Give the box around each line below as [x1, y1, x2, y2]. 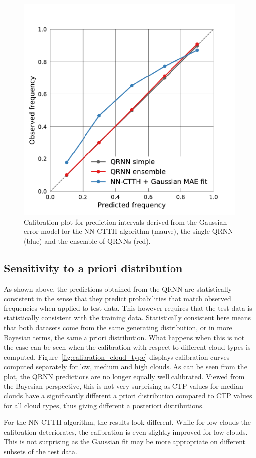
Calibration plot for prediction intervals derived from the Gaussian [24, 216, 227, 227]
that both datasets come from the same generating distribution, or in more [4, 322, 232, 332]
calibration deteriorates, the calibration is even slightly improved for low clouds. [4, 426, 248, 437]
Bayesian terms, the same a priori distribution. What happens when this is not [4, 332, 245, 342]
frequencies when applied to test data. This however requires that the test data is [4, 303, 252, 313]
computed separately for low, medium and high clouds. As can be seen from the [4, 361, 247, 372]
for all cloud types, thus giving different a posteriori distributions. [4, 400, 204, 410]
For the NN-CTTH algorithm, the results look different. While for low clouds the [4, 417, 251, 427]
